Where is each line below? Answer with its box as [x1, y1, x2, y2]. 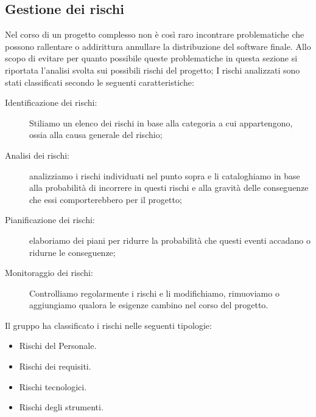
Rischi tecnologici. [19, 380, 87, 393]
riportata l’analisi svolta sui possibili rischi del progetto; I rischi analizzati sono [5, 63, 300, 76]
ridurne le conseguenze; [29, 246, 116, 258]
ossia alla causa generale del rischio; [29, 128, 163, 141]
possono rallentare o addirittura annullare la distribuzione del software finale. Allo [5, 40, 311, 52]
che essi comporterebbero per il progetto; [29, 193, 182, 205]
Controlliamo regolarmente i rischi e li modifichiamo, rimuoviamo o [29, 286, 279, 299]
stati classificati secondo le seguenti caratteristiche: [5, 75, 194, 88]
